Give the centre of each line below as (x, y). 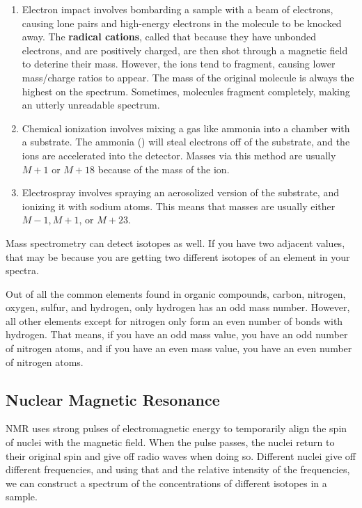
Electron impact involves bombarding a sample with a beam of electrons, (178, 9)
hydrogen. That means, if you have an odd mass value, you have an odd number (177, 334)
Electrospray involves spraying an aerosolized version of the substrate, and (180, 192)
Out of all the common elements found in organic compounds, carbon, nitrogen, (176, 293)
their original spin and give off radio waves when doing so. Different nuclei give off (181, 455)
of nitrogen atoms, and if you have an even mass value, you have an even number (179, 348)
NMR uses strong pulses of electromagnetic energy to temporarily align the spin (176, 428)
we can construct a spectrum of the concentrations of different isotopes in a (166, 483)
